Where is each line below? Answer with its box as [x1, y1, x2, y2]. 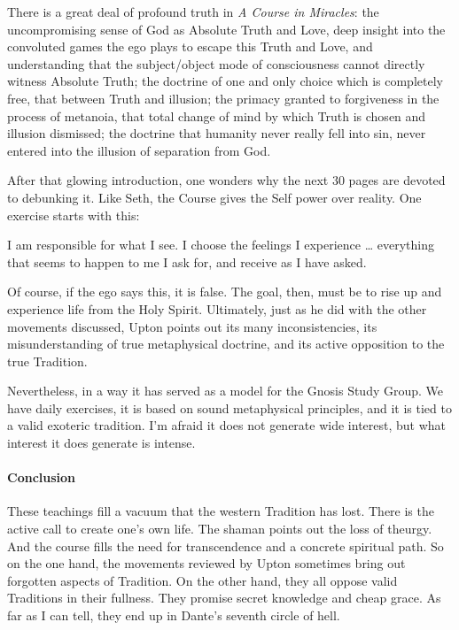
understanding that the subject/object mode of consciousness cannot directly [7, 54, 425, 73]
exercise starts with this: [7, 205, 140, 224]
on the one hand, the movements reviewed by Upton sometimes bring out [7, 554, 406, 572]
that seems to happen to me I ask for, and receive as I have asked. [7, 252, 367, 271]
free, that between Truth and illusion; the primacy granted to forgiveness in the [7, 88, 440, 107]
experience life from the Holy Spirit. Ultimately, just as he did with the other [7, 299, 427, 318]
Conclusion [7, 468, 76, 487]
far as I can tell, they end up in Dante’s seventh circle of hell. [7, 606, 340, 625]
